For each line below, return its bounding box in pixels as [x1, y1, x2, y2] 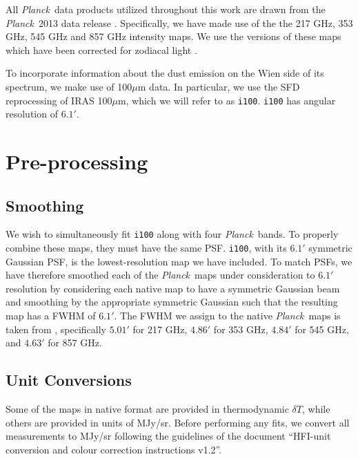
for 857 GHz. [48, 335, 102, 350]
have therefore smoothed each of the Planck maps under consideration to [6, 268, 315, 282]
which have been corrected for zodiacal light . [6, 42, 197, 57]
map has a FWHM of [6, 308, 96, 323]
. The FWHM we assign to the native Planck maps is [114, 308, 341, 323]
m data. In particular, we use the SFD [137, 79, 300, 93]
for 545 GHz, [295, 321, 349, 336]
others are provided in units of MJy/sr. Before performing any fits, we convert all [6, 415, 350, 429]
